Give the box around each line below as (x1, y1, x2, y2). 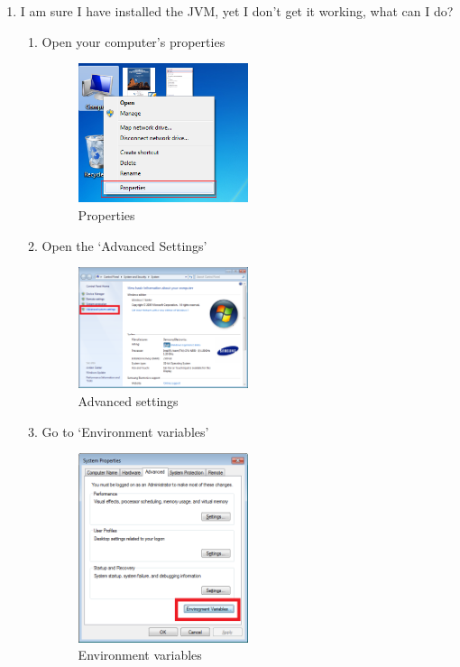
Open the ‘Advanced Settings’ (41, 236, 207, 255)
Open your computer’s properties (41, 32, 225, 51)
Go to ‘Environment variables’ (41, 422, 209, 440)
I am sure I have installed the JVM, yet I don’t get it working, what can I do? (20, 2, 454, 20)
